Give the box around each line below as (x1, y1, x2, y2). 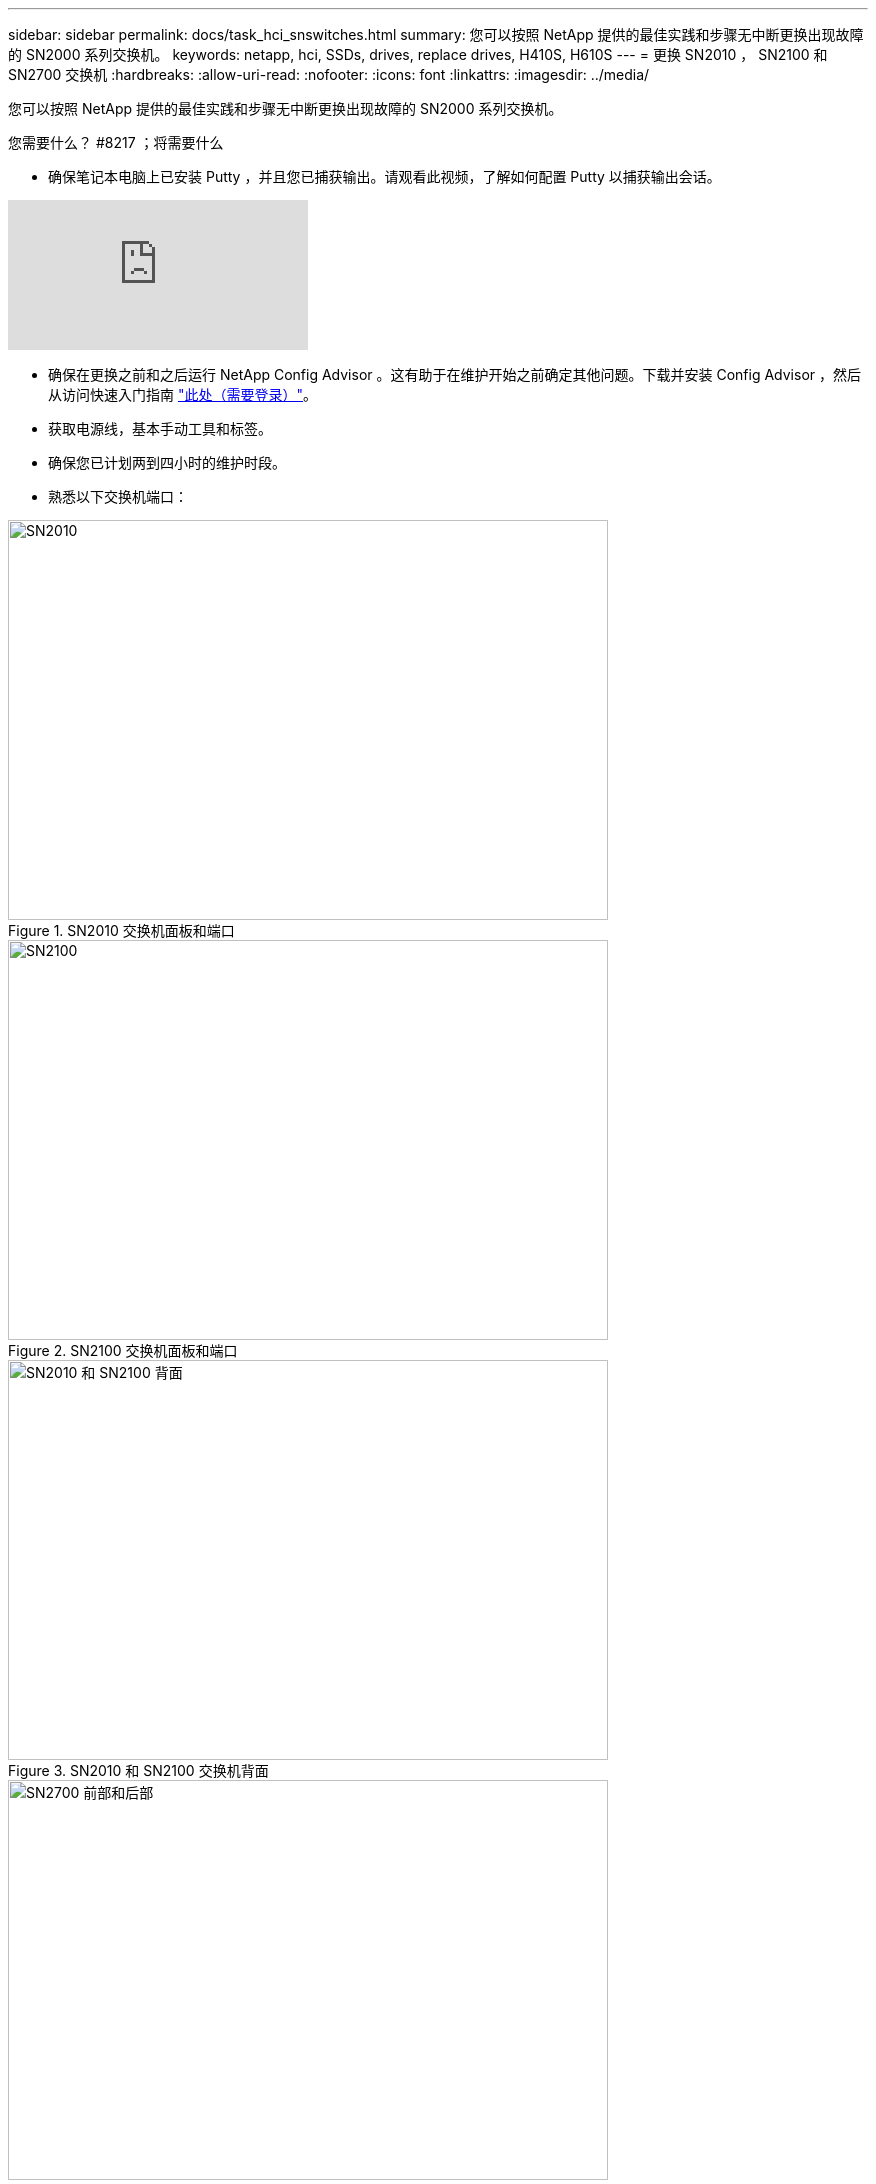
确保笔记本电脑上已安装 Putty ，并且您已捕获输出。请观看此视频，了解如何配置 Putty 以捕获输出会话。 (48, 168, 721, 185)
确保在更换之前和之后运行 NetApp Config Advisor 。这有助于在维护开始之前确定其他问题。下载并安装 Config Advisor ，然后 (48, 366, 861, 383)
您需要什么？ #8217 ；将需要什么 (8, 134, 224, 151)
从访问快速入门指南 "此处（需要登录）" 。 (48, 386, 317, 403)
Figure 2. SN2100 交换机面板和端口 (8, 1342, 238, 1359)
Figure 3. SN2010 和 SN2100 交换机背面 (8, 1762, 269, 1779)
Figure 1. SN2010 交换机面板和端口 (8, 922, 235, 939)
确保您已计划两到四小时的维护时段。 (48, 454, 286, 471)
